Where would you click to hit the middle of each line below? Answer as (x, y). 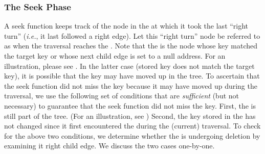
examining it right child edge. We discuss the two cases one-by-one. (109, 146)
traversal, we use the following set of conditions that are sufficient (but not (122, 96)
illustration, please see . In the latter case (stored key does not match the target (129, 66)
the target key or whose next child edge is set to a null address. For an (115, 56)
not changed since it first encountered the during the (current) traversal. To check (132, 126)
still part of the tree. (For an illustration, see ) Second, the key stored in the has (130, 116)
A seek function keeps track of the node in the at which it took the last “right (126, 26)
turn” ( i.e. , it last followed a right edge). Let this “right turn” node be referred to (132, 35)
